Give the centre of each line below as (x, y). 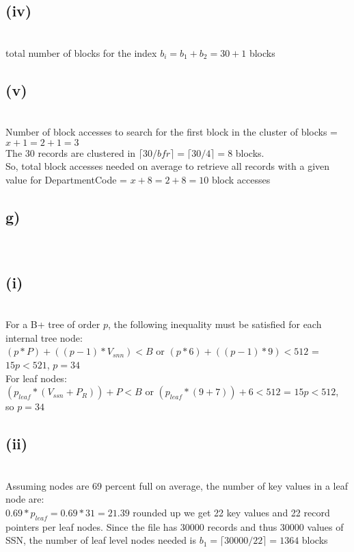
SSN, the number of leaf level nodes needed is (101, 540)
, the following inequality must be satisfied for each (215, 324)
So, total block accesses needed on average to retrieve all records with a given (168, 166)
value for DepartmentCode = (66, 179)
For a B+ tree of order (53, 324)
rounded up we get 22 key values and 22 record (231, 512)
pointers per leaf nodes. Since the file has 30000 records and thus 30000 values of (175, 526)
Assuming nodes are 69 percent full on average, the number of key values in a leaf (177, 485)
